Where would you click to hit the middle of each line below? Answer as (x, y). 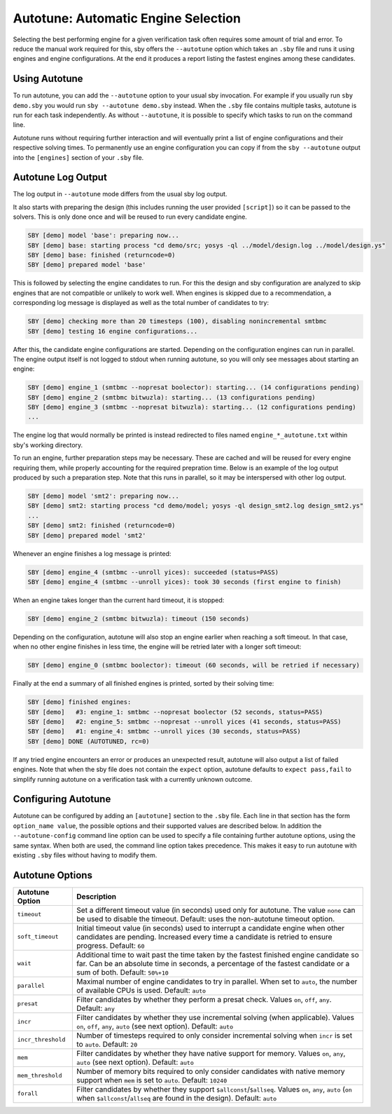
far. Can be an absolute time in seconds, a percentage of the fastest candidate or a (213, 963)
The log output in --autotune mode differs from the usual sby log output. (120, 194)
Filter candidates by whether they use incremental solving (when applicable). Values (216, 1017)
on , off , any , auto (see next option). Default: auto (155, 1026)
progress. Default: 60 (111, 945)
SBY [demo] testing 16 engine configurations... (113, 331)
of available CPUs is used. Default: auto (141, 990)
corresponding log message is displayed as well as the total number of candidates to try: (141, 303)
